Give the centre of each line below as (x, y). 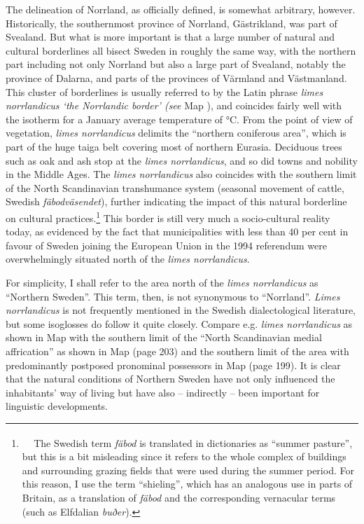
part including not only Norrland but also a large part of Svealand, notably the (176, 64)
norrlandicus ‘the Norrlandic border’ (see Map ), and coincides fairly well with (174, 105)
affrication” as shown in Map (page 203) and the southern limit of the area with (177, 351)
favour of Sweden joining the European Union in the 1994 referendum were (166, 245)
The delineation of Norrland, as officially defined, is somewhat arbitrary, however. (181, 9)
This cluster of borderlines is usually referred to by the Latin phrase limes (164, 91)
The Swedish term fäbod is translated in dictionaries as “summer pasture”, (193, 442)
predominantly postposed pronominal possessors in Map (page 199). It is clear (173, 365)
